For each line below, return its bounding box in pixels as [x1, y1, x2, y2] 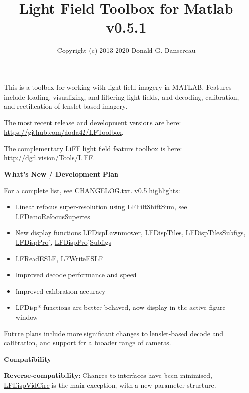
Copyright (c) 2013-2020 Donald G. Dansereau [57, 45, 196, 55]
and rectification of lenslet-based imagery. [4, 101, 128, 111]
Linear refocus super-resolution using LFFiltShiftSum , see [15, 202, 187, 212]
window [15, 312, 38, 322]
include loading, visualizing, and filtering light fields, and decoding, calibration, [4, 91, 239, 102]
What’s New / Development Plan [4, 169, 119, 179]
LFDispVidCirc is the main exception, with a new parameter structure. [4, 379, 216, 390]
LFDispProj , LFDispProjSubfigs [15, 237, 111, 247]
